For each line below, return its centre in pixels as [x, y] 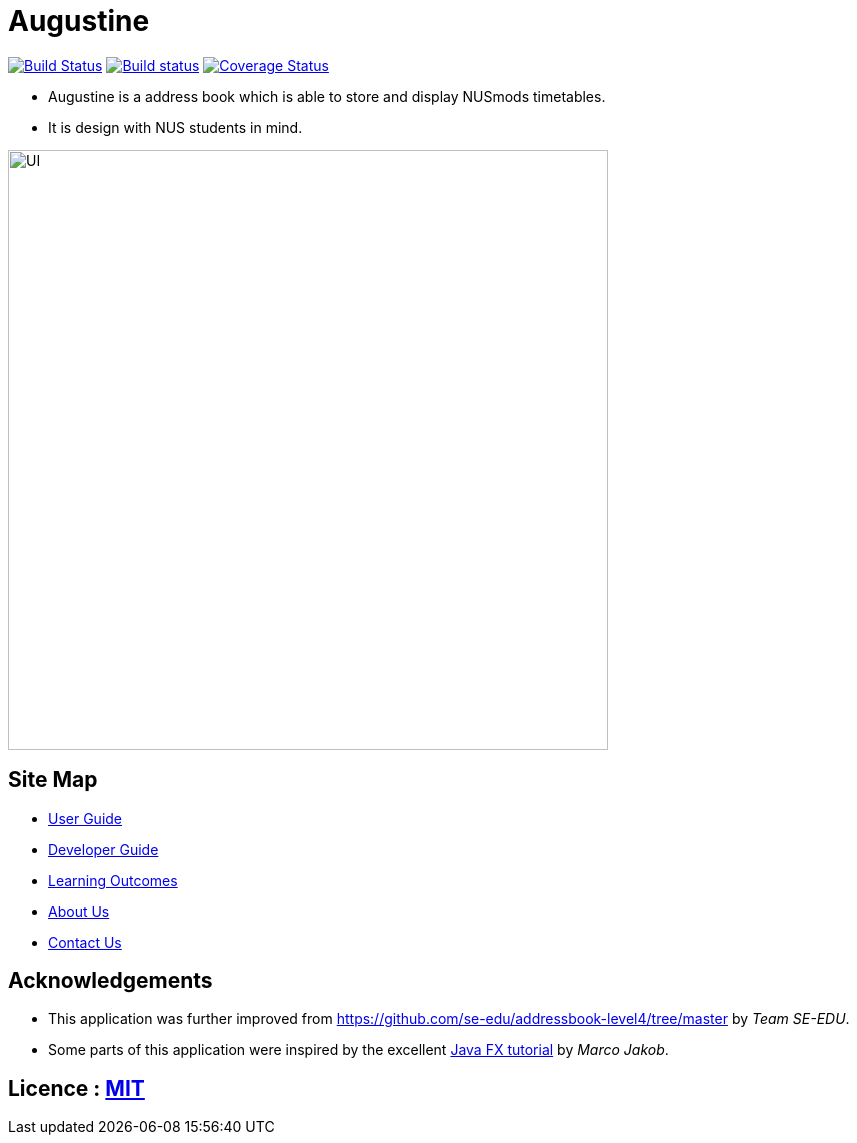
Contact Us [85, 942]
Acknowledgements [110, 981]
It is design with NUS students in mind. [175, 127]
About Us [79, 911]
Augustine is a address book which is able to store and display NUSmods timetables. [327, 96]
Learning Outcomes [113, 880]
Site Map [53, 780]
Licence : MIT [76, 1088]
